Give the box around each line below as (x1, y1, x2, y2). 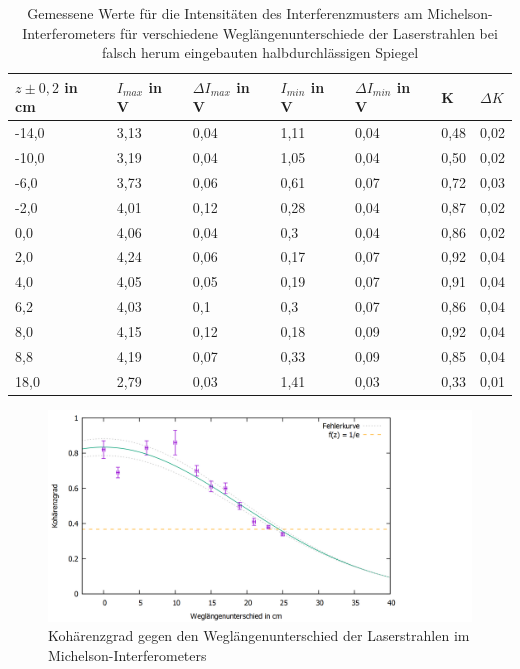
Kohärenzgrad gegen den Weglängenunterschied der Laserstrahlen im (48, 625, 470, 646)
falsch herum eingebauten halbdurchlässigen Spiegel (101, 42, 419, 63)
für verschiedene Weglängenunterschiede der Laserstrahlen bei (119, 22, 498, 43)
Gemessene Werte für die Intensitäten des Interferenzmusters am (27, 3, 423, 23)
